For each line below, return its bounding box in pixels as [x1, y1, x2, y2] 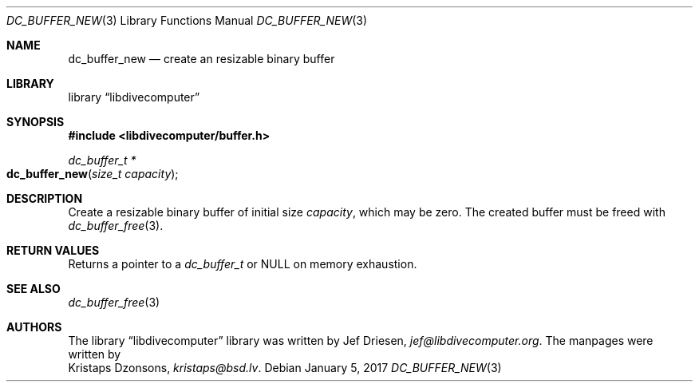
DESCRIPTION [6, 192, 83, 205]
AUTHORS [6, 320, 62, 334]
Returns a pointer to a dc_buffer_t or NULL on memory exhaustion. [68, 257, 417, 271]
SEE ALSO [6, 282, 61, 295]
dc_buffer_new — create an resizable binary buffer [68, 52, 335, 65]
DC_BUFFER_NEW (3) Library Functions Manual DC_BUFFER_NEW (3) [6, 14, 368, 27]
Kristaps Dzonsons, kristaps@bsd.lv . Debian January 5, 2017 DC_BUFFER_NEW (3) [68, 361, 502, 374]
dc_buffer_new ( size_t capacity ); [6, 167, 179, 180]
